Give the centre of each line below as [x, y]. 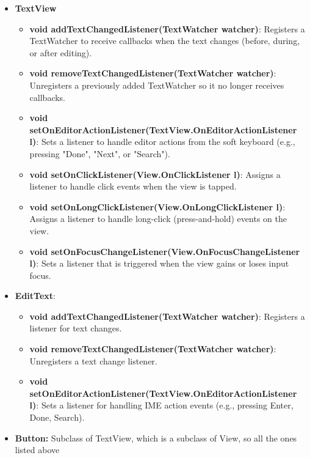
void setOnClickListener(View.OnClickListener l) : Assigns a [155, 174]
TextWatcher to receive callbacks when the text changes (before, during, [165, 41]
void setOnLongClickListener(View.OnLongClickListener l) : [157, 206]
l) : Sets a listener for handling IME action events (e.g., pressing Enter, [161, 405]
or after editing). [61, 52]
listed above [37, 450]
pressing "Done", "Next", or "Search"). [100, 153]
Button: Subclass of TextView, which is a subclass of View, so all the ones [156, 438]
